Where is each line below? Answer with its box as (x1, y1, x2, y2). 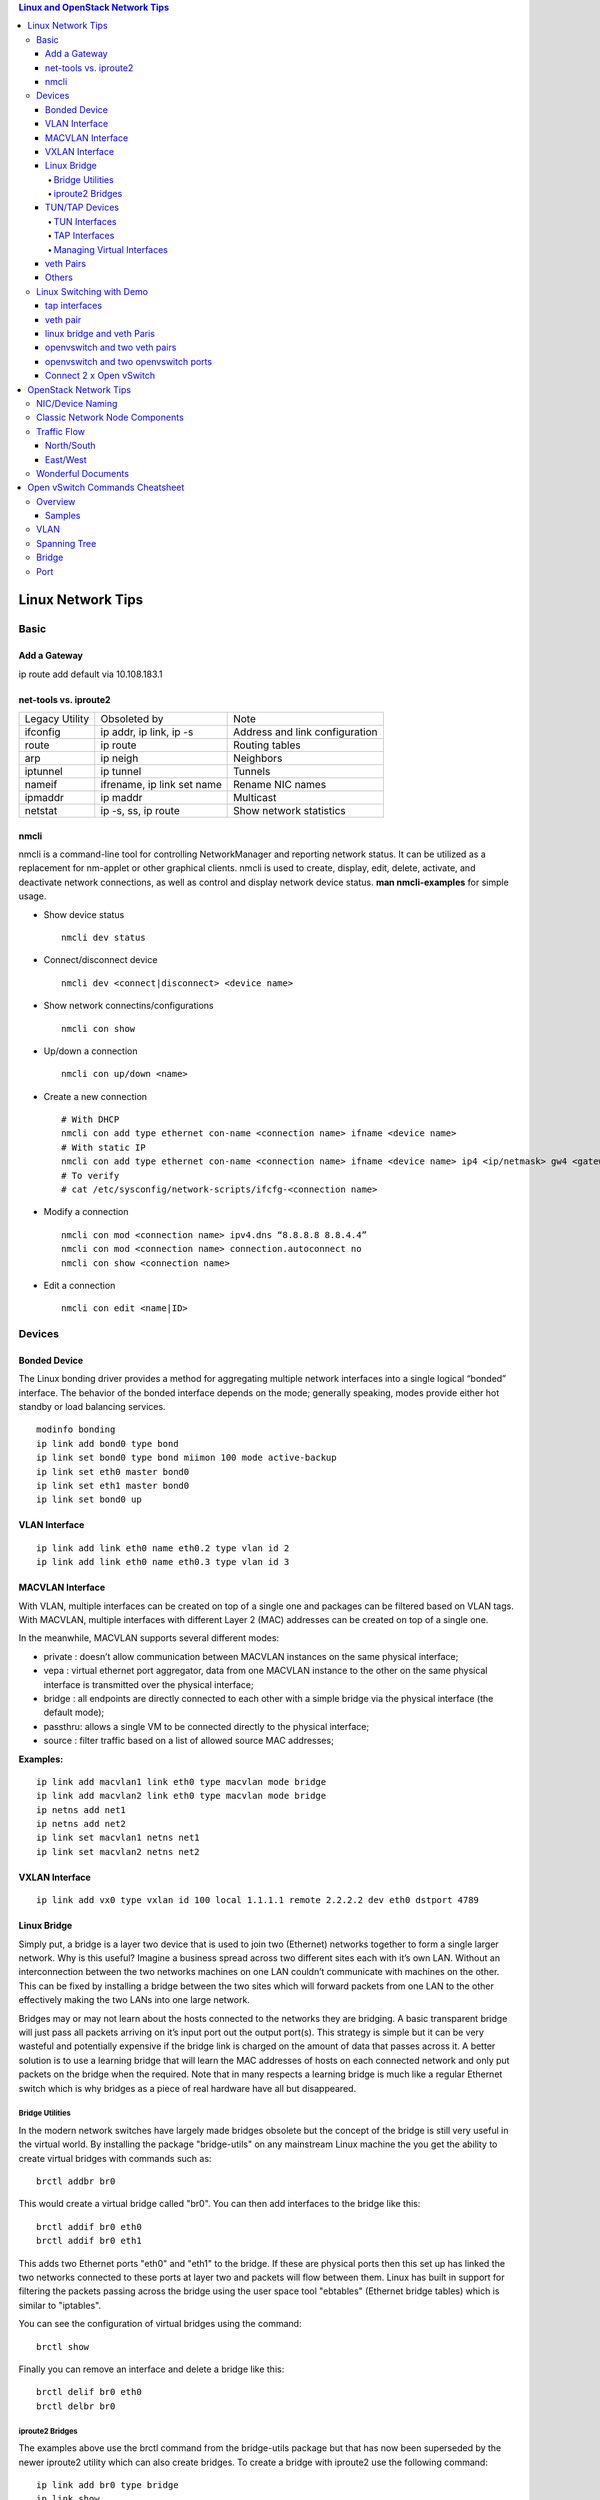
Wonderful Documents (36, 467, 130, 479)
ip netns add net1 (36, 1804, 127, 1815)
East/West (45, 453, 87, 465)
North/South (45, 440, 96, 452)
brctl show (36, 2341, 90, 2352)
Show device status (43, 908, 125, 920)
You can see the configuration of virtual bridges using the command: (18, 2318, 302, 2330)
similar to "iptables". (18, 2299, 102, 2311)
